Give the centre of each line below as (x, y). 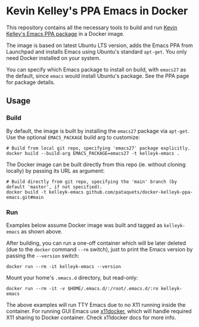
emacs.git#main (25, 197)
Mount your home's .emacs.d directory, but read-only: (72, 278)
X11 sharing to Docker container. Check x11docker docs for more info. (91, 317)
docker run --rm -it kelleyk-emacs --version (63, 266)
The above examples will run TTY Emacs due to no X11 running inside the (96, 304)
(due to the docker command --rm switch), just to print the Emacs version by (99, 249)
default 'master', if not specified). (54, 187)
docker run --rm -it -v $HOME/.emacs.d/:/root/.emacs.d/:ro (83, 288)
